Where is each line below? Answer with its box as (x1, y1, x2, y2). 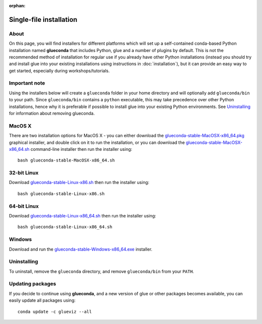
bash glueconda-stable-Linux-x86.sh (17, 191, 105, 197)
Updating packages (9, 280, 56, 287)
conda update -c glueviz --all (17, 309, 92, 314)
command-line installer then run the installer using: (31, 146, 132, 152)
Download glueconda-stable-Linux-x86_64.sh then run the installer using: (9, 213, 156, 219)
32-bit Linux (9, 169, 39, 176)
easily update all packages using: (9, 297, 76, 304)
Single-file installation (9, 15, 78, 24)
